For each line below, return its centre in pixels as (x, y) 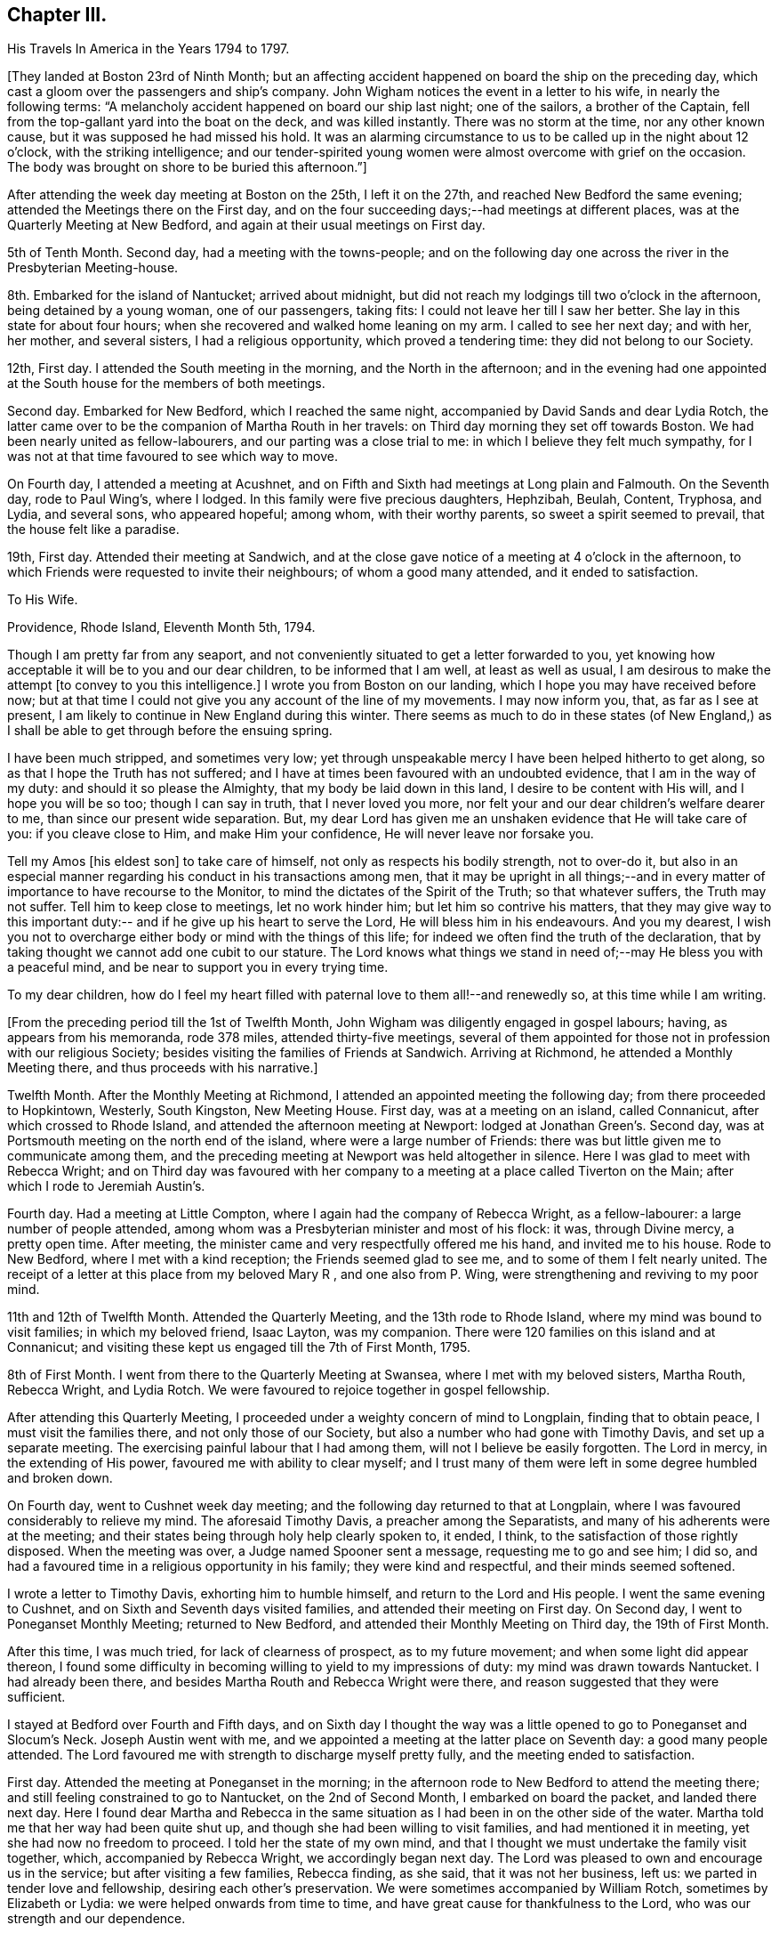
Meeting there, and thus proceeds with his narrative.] (163, 1068)
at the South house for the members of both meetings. (166, 384)
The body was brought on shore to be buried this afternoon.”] (187, 167)
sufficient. (36, 1697)
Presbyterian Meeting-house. (93, 268)
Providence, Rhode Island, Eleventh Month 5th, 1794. (161, 627)
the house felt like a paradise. (93, 530)
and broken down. (60, 1478)
